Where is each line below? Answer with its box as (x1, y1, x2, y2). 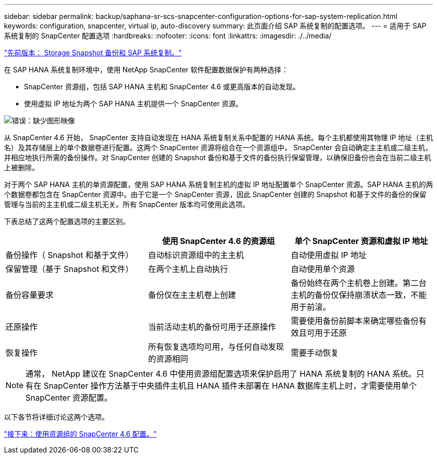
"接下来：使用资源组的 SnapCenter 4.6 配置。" (4, 430, 157, 438)
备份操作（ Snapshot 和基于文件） (5, 250, 134, 260)
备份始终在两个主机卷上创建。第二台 (290, 278, 427, 288)
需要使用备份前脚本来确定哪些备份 (290, 316, 419, 326)
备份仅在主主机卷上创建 (148, 290, 236, 300)
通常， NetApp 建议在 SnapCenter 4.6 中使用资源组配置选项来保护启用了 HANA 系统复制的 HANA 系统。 (25, 369, 417, 379)
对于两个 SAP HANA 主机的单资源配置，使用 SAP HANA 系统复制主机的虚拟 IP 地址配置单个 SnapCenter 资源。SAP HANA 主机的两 (4, 180, 433, 189)
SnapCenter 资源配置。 (25, 393, 112, 403)
